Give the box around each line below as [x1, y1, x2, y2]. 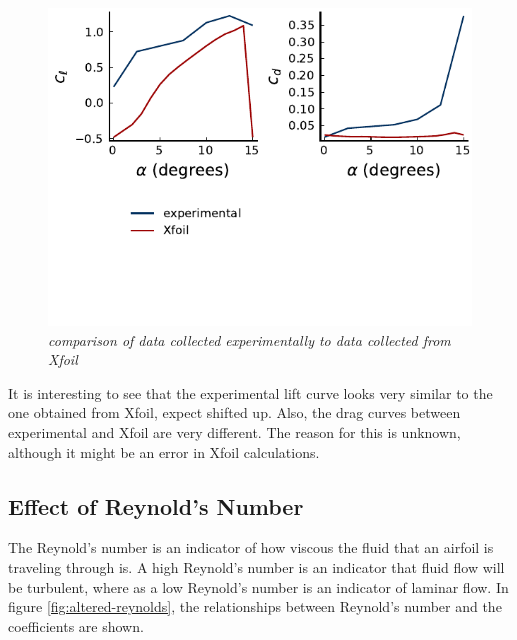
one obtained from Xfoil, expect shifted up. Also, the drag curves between [8, 402, 461, 423]
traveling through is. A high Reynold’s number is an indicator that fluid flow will [8, 556, 505, 577]
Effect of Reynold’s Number [8, 490, 304, 521]
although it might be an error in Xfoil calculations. [8, 441, 320, 462]
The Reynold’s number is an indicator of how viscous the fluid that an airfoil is [8, 537, 494, 558]
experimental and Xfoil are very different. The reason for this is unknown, [8, 421, 461, 442]
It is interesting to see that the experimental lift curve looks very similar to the [8, 382, 493, 403]
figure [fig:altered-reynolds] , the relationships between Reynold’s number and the [8, 596, 502, 617]
